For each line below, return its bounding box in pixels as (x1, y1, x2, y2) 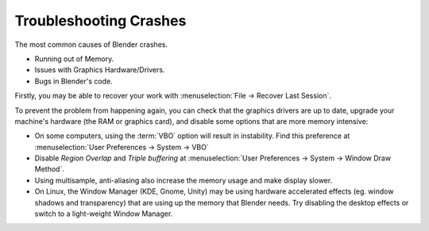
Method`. (34, 164, 65, 174)
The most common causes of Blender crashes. (14, 40, 168, 49)
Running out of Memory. (34, 54, 114, 64)
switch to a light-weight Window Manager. (34, 209, 173, 218)
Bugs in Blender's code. (34, 76, 113, 86)
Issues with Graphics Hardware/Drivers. (34, 65, 165, 75)
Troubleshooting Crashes (14, 12, 187, 29)
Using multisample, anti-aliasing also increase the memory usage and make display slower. (34, 175, 333, 185)
